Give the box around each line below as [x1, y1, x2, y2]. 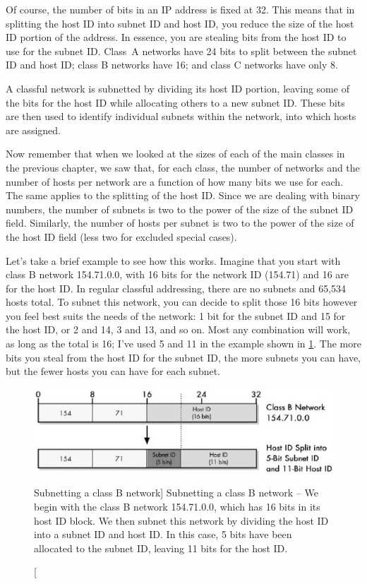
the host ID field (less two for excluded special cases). [6, 229, 237, 244]
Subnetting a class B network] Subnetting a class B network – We [34, 485, 318, 500]
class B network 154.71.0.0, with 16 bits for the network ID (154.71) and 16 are [6, 267, 349, 282]
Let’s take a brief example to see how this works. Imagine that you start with [6, 253, 341, 268]
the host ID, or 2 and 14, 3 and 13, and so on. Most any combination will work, [6, 322, 351, 337]
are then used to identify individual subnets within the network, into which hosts [6, 109, 356, 124]
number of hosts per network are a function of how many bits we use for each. [6, 174, 344, 189]
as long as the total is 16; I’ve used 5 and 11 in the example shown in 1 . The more [6, 336, 361, 351]
